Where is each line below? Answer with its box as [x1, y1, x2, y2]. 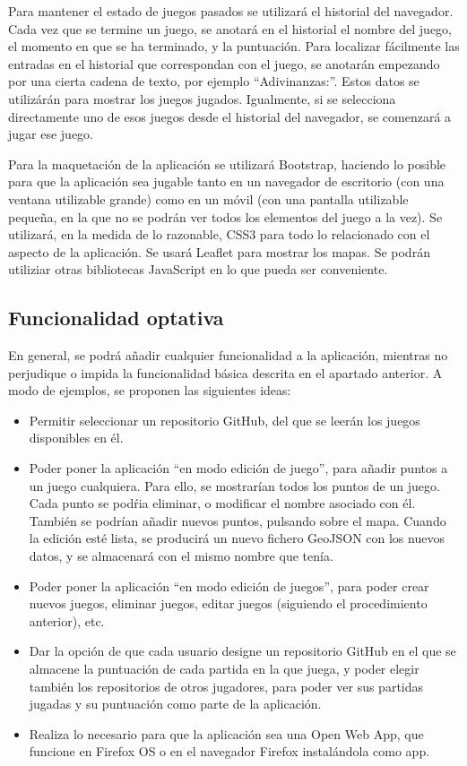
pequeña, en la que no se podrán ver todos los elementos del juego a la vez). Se [8, 207, 443, 226]
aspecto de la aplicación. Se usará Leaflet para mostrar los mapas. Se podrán [8, 242, 430, 261]
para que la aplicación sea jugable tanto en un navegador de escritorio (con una [8, 172, 445, 191]
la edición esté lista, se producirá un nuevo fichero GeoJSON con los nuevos [29, 529, 445, 547]
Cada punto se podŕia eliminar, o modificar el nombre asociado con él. [29, 494, 416, 512]
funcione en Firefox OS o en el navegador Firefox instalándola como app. [29, 742, 430, 761]
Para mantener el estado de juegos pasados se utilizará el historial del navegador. [8, 2, 454, 20]
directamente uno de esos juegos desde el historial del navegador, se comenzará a [8, 107, 452, 125]
